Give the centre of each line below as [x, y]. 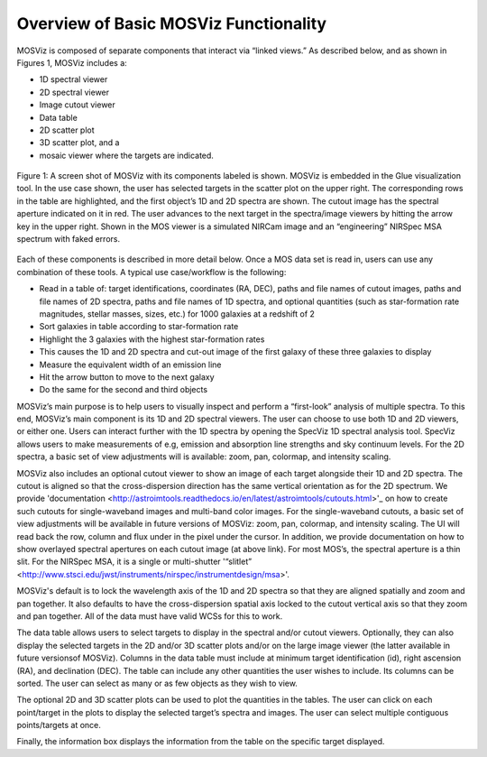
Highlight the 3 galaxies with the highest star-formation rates [152, 339]
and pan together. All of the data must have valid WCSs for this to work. [150, 616]
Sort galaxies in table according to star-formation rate [139, 327]
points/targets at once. [59, 725]
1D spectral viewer [74, 79]
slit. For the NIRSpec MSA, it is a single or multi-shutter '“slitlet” [134, 562]
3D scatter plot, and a [79, 143]
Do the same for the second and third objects [123, 390]
